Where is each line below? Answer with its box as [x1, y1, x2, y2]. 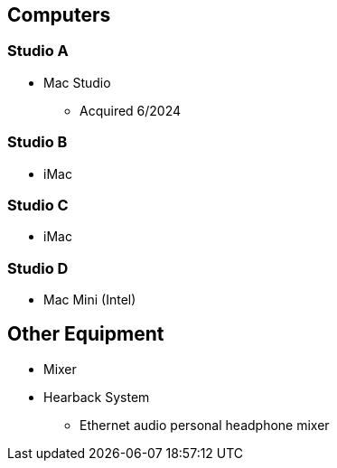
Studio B [7, 133, 68, 152]
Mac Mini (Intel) [43, 292, 136, 308]
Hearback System [43, 388, 150, 405]
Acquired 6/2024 [80, 102, 182, 118]
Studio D [7, 258, 69, 277]
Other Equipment [7, 323, 164, 346]
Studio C [7, 195, 69, 214]
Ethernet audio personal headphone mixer [80, 417, 330, 433]
